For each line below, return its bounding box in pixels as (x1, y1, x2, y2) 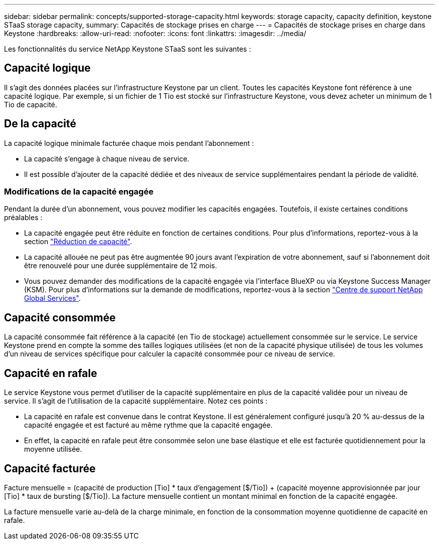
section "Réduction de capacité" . (24, 237, 132, 246)
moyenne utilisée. (24, 445, 82, 454)
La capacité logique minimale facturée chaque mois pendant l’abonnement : (4, 138, 254, 147)
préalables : (4, 213, 43, 222)
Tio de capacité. (4, 100, 58, 109)
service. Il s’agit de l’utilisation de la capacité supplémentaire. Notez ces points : (4, 397, 268, 406)
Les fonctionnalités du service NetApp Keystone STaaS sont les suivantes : (4, 45, 251, 53)
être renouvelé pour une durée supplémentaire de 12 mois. (24, 261, 217, 270)
